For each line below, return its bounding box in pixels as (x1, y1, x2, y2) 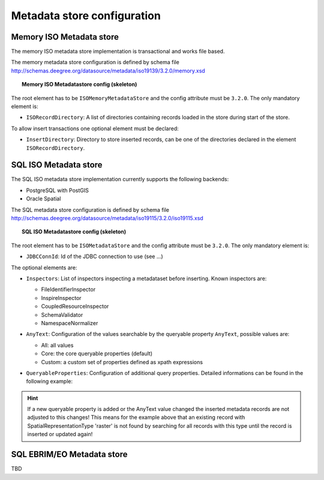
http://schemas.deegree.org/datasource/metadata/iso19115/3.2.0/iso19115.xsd (11, 215, 203, 222)
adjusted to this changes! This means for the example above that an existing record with (27, 414, 245, 421)
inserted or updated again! (27, 431, 93, 438)
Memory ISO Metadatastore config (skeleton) (22, 81, 137, 88)
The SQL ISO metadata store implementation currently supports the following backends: (11, 176, 229, 183)
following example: (26, 378, 73, 385)
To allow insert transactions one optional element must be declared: (11, 125, 179, 132)
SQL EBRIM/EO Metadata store (11, 449, 128, 460)
